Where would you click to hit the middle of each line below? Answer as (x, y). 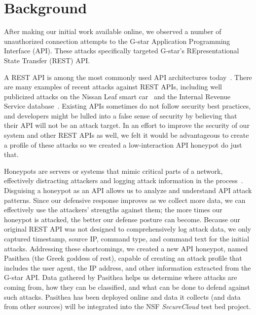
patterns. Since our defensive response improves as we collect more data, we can (125, 200)
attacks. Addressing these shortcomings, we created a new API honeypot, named (126, 248)
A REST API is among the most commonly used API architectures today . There (128, 77)
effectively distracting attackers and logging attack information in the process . (124, 180)
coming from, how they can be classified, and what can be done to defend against (127, 287)
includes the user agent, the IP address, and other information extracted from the (128, 267)
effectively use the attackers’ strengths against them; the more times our (113, 210)
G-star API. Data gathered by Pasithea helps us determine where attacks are (121, 277)
